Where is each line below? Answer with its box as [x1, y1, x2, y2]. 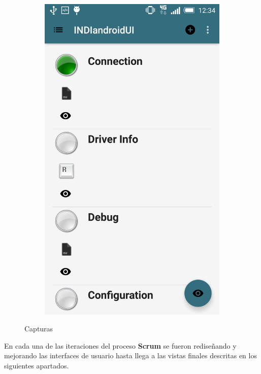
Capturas [24, 323, 53, 334]
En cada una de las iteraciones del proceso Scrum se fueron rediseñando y [4, 340, 237, 351]
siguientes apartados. [4, 360, 69, 370]
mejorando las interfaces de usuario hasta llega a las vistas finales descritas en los [4, 350, 257, 361]
